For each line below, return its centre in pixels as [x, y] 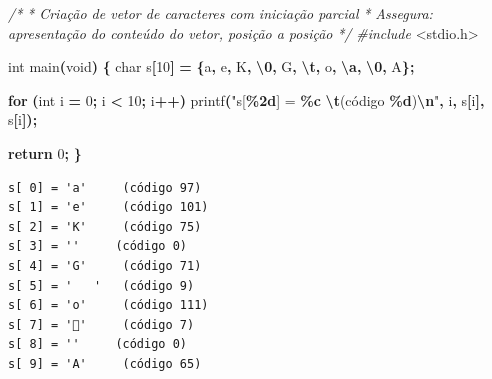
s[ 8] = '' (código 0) [97, 344]
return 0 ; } [45, 152]
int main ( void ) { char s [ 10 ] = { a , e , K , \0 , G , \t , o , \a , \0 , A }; [211, 66]
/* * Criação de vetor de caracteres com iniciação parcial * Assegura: [220, 13]
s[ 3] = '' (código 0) [97, 246]
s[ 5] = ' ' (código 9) [101, 285]
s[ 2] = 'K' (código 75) [105, 226]
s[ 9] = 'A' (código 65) [105, 363]
